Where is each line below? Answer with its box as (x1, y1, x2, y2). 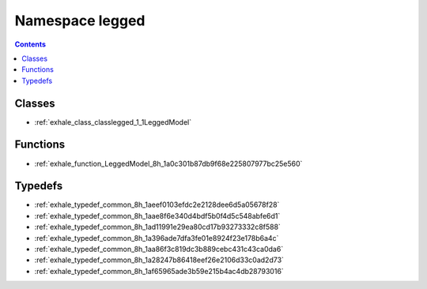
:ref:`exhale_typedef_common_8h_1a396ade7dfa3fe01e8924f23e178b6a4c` (34, 233, 279, 242)
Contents (14, 39, 47, 49)
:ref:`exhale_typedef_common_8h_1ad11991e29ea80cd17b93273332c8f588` (34, 222, 281, 232)
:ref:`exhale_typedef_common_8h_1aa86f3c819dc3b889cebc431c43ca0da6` (34, 245, 284, 253)
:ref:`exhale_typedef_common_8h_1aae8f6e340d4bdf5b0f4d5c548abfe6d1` (34, 211, 281, 220)
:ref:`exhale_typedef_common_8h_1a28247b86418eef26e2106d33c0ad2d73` (34, 255, 285, 265)
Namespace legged (14, 12, 145, 29)
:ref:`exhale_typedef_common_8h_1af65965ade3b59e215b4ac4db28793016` (34, 266, 284, 276)
